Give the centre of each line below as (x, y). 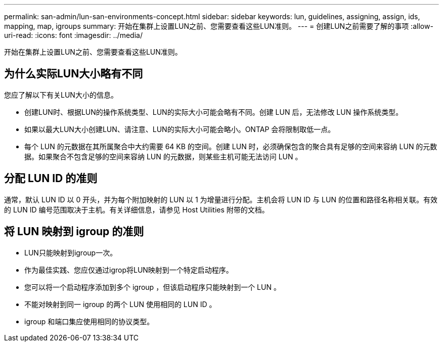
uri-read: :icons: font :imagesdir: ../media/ (73, 35)
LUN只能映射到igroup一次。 (71, 252)
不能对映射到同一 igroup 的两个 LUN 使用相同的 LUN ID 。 (120, 304)
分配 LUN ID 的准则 (51, 179)
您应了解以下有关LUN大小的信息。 (61, 95)
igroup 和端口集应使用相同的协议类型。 (89, 321)
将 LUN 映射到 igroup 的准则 (74, 232)
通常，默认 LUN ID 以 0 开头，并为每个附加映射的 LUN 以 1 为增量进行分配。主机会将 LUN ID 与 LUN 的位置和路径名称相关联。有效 (221, 199)
